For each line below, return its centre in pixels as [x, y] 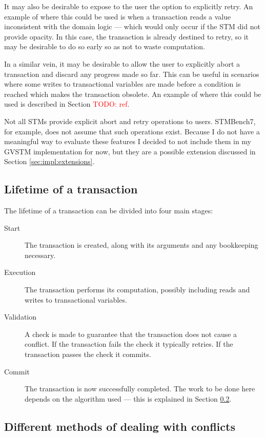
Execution [20, 272]
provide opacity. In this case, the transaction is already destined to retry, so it [127, 36]
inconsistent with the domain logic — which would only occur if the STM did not [132, 26]
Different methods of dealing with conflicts [120, 426]
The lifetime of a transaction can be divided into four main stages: [109, 211]
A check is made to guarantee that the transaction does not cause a [131, 334]
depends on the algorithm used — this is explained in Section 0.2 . [128, 398]
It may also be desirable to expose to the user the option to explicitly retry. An [129, 6]
